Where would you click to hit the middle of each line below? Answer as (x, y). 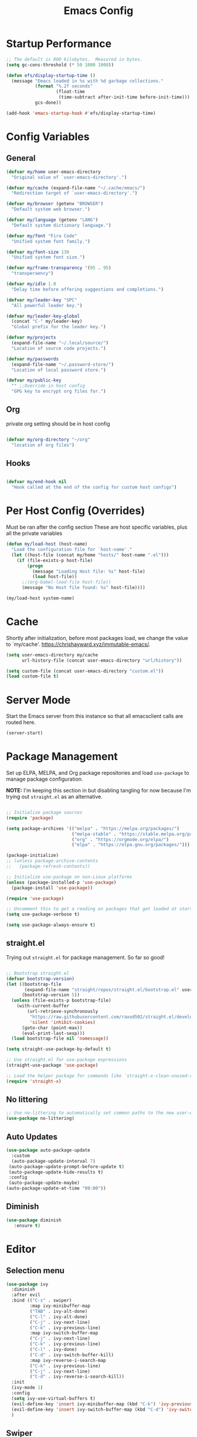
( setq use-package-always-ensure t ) (51, 925)
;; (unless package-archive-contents (52, 861)
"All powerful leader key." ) (47, 305)
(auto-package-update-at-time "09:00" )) (56, 1189)
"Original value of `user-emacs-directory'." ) (69, 177)
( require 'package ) (30, 818)
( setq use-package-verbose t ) (43, 915)
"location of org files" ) (43, 445)
